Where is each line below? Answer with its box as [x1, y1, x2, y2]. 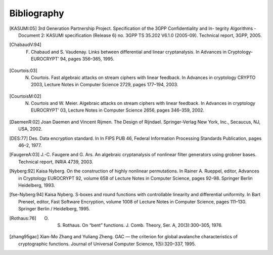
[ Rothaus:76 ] [9, 215, 36, 221]
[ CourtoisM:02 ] [9, 93, 41, 99]
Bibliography [9, 8, 64, 19]
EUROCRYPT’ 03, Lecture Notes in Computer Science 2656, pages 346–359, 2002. [31, 107, 205, 114]
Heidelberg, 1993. [18, 182, 55, 188]
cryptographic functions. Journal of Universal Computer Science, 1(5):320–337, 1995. [18, 241, 196, 247]
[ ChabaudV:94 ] [9, 42, 41, 48]
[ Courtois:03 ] [9, 67, 37, 74]
